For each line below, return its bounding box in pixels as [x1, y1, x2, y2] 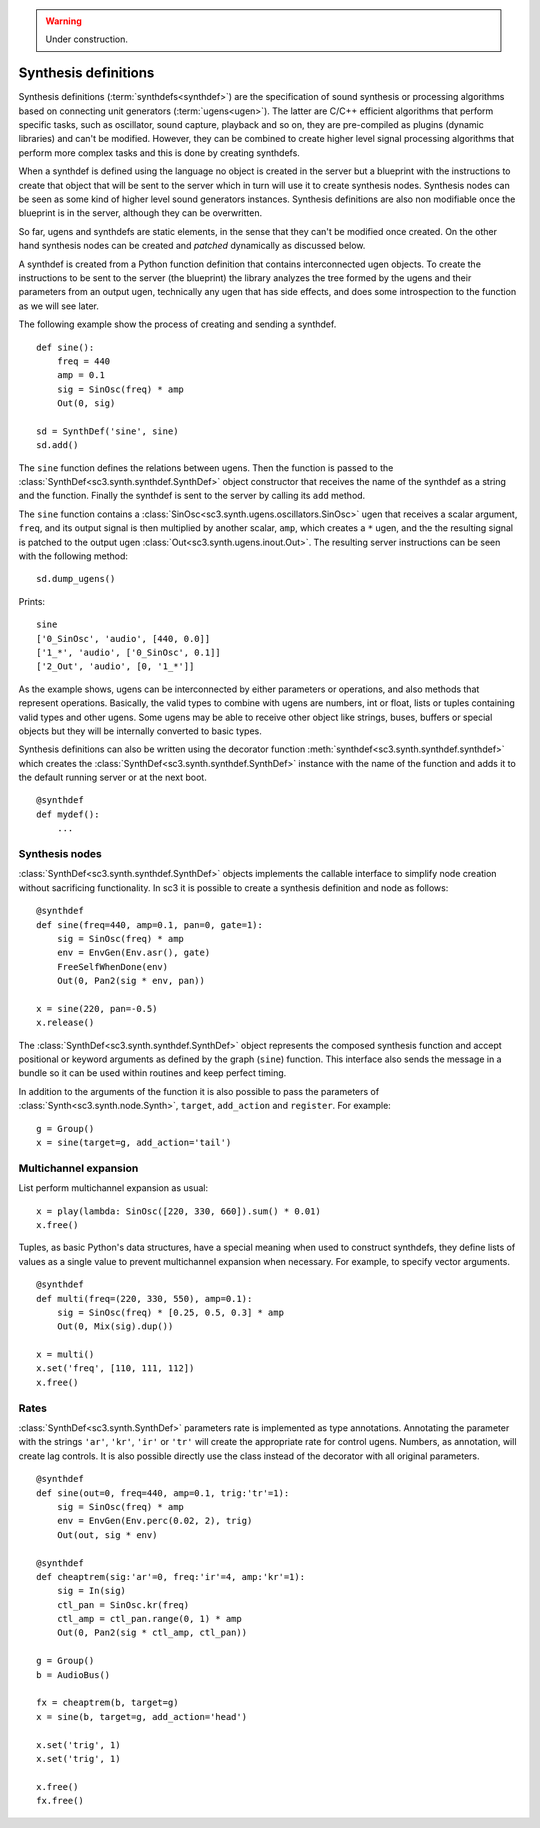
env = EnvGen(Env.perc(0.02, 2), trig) [56, 1515, 253, 1527]
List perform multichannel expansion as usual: [18, 1182, 209, 1194]
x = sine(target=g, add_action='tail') [36, 1137, 232, 1149]
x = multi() [36, 1349, 95, 1360]
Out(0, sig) [56, 398, 116, 409]
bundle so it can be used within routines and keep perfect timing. [18, 1067, 287, 1079]
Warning [45, 15, 82, 27]
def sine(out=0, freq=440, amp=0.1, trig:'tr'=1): [36, 1487, 290, 1499]
